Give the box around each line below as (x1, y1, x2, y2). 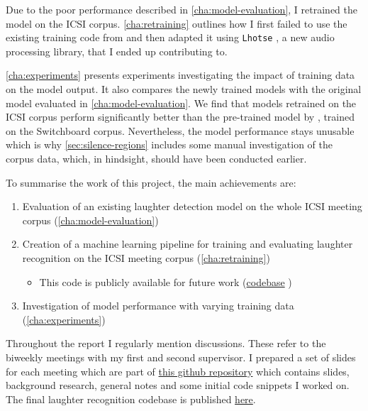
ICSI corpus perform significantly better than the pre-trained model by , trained (6, 109, 355, 124)
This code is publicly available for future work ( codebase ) (39, 274, 292, 289)
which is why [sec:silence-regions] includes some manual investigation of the (6, 137, 333, 152)
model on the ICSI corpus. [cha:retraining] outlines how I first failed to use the (6, 16, 347, 31)
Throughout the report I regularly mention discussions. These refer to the (6, 336, 326, 351)
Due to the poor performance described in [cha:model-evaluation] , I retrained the (6, 2, 357, 16)
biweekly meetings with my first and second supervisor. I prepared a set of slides (6, 349, 356, 364)
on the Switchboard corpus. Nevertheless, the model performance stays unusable (6, 123, 355, 138)
